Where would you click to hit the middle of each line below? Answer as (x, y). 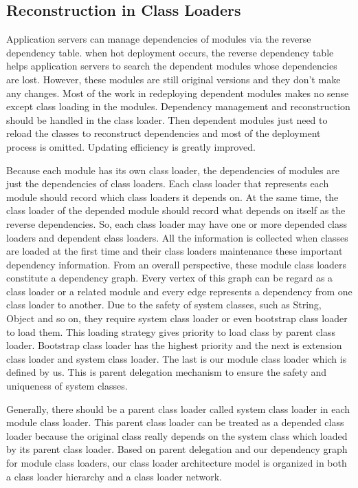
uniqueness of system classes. (67, 386)
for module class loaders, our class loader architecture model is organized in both (177, 463)
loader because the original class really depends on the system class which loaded (177, 435)
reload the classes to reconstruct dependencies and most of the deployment (164, 133)
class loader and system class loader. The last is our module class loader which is (177, 358)
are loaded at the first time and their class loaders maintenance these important (175, 251)
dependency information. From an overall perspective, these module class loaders (177, 264)
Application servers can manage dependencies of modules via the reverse (159, 39)
